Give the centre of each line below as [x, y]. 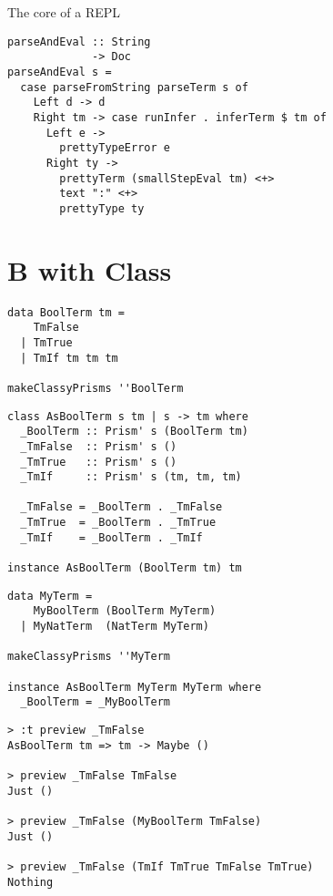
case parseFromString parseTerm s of [134, 87]
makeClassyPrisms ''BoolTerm [96, 388]
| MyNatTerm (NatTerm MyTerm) [115, 627]
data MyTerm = [50, 596]
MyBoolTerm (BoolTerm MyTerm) [125, 611]
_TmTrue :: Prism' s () [99, 462]
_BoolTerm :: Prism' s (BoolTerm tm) [134, 432]
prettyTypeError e [115, 148]
